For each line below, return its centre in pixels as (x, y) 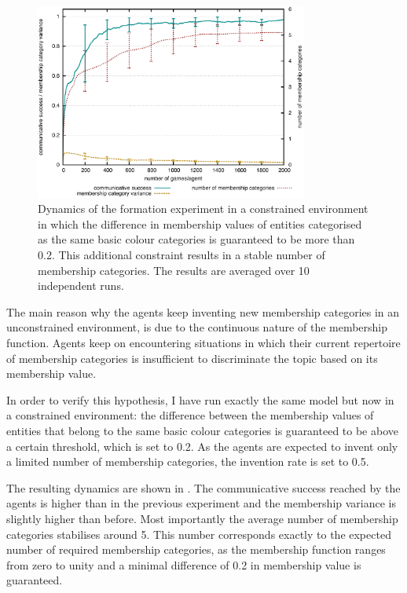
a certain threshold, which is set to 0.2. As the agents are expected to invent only (202, 446)
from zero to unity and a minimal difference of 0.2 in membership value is (184, 564)
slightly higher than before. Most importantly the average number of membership (202, 518)
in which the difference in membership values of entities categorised (200, 223)
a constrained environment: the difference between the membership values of (190, 415)
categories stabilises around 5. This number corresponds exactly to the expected (199, 534)
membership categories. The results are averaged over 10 (174, 270)
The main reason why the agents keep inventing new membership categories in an (203, 311)
